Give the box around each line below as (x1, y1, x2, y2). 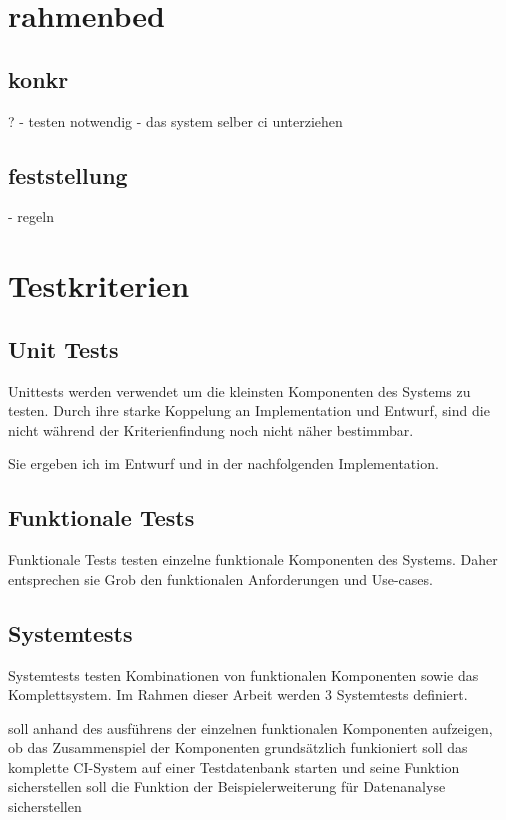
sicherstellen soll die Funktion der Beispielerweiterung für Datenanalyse (8, 776, 446, 797)
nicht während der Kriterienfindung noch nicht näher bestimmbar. (8, 419, 414, 440)
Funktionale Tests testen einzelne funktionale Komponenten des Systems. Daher (8, 549, 498, 570)
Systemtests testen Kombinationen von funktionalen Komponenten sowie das (8, 664, 479, 685)
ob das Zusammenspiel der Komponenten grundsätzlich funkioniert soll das (8, 737, 468, 758)
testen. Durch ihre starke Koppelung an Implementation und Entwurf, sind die (8, 400, 490, 421)
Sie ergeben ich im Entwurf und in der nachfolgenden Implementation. (8, 453, 439, 474)
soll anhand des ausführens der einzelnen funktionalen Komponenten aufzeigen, (8, 717, 493, 738)
